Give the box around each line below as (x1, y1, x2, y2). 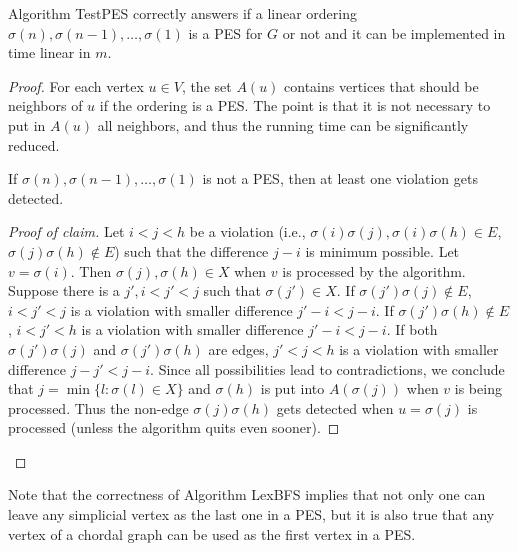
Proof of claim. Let (8, 221, 125, 242)
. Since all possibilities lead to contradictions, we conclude (150, 358, 505, 379)
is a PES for (188, 22, 263, 43)
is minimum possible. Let (305, 240, 460, 261)
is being (454, 378, 502, 399)
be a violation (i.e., (189, 221, 306, 242)
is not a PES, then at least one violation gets (202, 168, 478, 189)
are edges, (208, 338, 269, 359)
